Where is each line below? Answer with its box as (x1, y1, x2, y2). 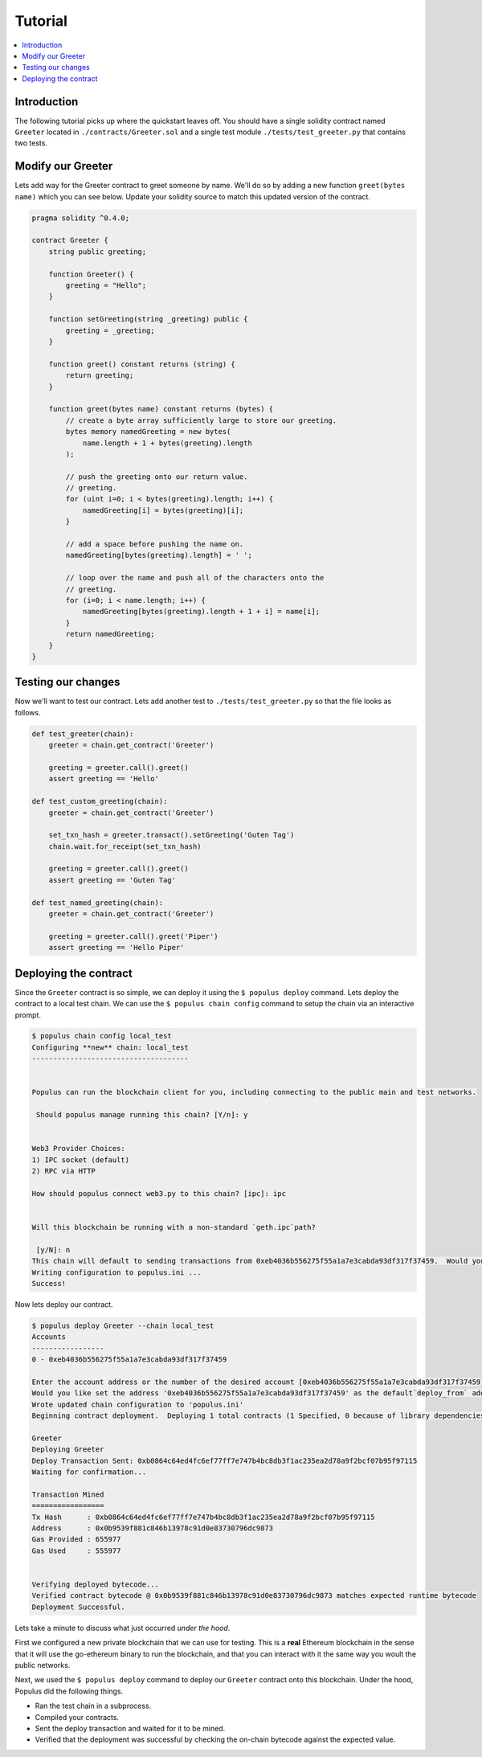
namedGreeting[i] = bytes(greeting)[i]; (82, 506, 244, 514)
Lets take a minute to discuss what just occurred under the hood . (14, 1623, 231, 1632)
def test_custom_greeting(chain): (31, 797, 168, 806)
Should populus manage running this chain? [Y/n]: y (36, 1110, 248, 1120)
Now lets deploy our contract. (14, 1300, 113, 1309)
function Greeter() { (48, 269, 134, 279)
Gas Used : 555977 (31, 1546, 121, 1555)
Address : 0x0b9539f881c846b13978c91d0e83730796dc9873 (31, 1524, 274, 1533)
